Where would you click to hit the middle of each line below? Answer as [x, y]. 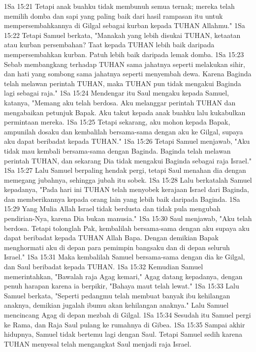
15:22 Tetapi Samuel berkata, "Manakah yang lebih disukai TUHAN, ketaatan [122, 35]
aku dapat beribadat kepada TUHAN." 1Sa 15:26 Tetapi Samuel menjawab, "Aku [127, 141]
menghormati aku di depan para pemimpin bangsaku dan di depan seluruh [117, 247]
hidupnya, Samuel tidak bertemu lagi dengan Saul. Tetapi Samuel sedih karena [123, 334]
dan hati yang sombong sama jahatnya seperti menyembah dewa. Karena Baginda [128, 74]
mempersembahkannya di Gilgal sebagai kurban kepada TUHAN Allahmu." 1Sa [125, 25]
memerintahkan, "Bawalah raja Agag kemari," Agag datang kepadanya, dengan [123, 276]
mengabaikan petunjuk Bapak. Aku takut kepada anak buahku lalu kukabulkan [125, 112]
